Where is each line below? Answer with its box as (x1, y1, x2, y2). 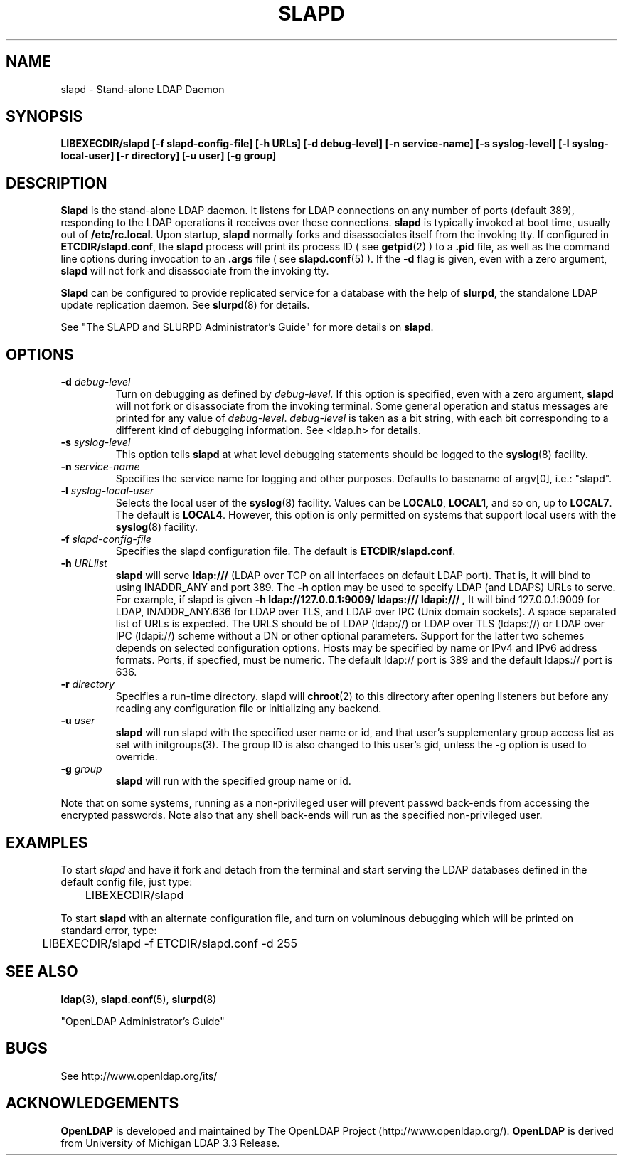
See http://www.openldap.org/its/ (60, 1069, 218, 1082)
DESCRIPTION (6, 174, 107, 192)
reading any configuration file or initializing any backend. (115, 702, 382, 715)
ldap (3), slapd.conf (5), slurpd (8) (60, 992, 217, 1005)
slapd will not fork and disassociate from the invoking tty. (60, 265, 329, 277)
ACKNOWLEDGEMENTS (6, 1094, 179, 1113)
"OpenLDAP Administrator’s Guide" (60, 1014, 225, 1027)
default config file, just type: (60, 875, 193, 888)
